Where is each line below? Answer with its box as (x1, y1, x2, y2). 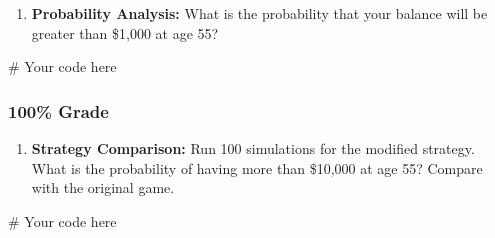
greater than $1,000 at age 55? (31, 22, 219, 43)
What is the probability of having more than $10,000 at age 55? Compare (31, 157, 483, 178)
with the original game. (31, 177, 175, 198)
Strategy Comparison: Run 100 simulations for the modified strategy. (31, 138, 475, 158)
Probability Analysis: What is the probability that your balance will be (31, 3, 488, 23)
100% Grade (8, 98, 109, 123)
